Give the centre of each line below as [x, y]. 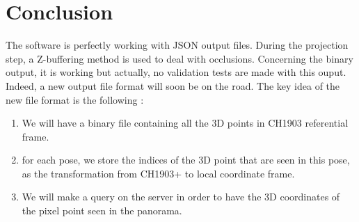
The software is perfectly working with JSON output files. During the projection [177, 45]
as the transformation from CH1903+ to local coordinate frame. [158, 173]
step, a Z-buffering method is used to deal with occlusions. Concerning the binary [179, 58]
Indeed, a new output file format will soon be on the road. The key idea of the [173, 85]
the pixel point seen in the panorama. [102, 211]
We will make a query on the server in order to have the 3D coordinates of [181, 197]
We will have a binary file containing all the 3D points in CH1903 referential [185, 123]
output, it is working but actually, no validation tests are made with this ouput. [176, 72]
